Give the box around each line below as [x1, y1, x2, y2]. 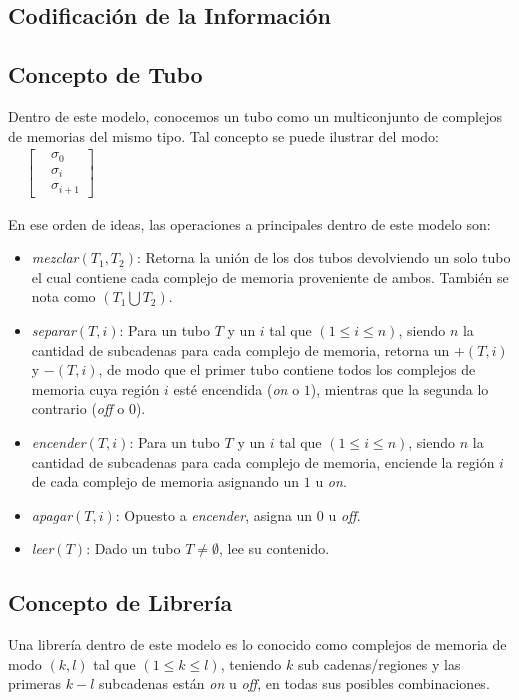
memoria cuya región [31, 378, 160, 399]
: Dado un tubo [86, 538, 181, 559]
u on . [315, 471, 347, 492]
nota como [31, 286, 96, 307]
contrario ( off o [31, 398, 125, 419]
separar [31, 320, 76, 341]
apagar [31, 504, 73, 525]
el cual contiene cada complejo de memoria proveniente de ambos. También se [31, 266, 509, 287]
